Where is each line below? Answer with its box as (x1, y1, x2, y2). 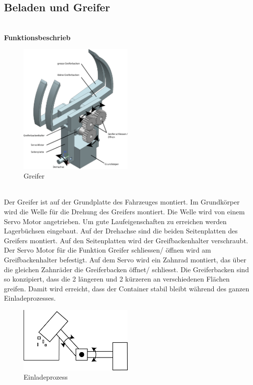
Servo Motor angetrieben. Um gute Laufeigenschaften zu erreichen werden (4, 216, 227, 226)
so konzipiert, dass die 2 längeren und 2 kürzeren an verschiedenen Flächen (4, 274, 230, 284)
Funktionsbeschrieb (4, 32, 71, 42)
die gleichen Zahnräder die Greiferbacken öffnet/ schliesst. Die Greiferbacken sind (4, 264, 249, 274)
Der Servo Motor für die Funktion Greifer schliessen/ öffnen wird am (4, 245, 211, 255)
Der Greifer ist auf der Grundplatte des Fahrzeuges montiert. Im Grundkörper (4, 197, 240, 207)
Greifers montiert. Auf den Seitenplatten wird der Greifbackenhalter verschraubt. (4, 235, 248, 245)
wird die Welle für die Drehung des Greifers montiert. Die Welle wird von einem (4, 206, 245, 216)
